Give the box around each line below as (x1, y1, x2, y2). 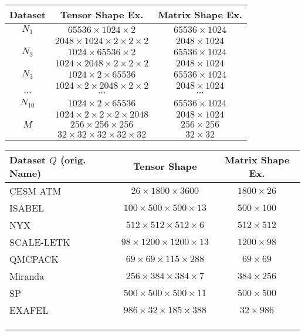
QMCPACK (9, 252, 59, 266)
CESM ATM (9, 183, 62, 197)
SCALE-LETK (9, 235, 70, 249)
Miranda (9, 269, 45, 283)
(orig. (60, 152, 86, 166)
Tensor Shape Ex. (60, 8, 144, 21)
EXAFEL (9, 303, 49, 317)
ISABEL (9, 200, 44, 215)
